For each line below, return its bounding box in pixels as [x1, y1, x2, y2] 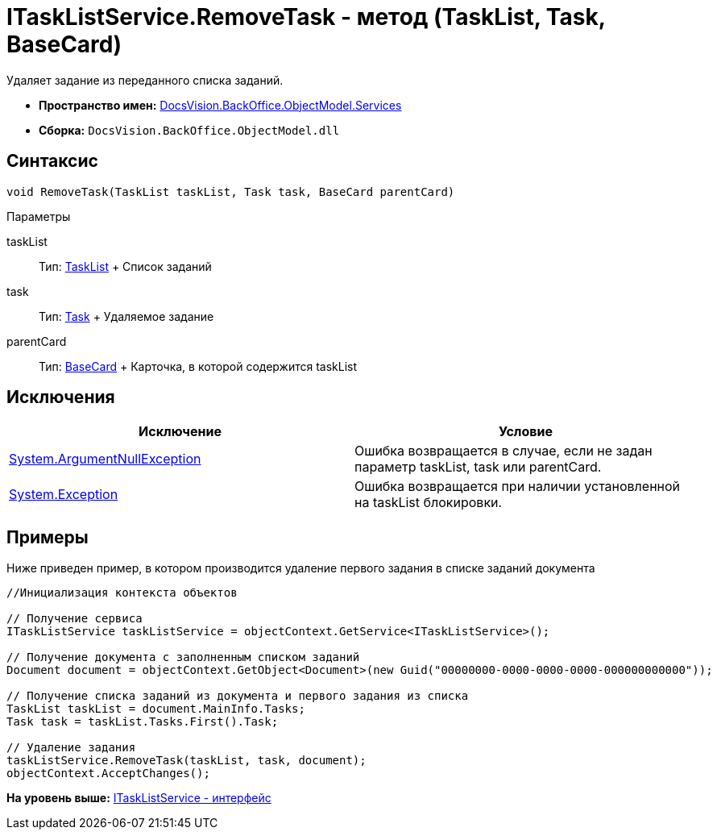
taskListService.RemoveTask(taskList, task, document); [6, 754, 367, 767]
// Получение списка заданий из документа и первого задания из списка [6, 689, 469, 703]
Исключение [139, 423, 222, 440]
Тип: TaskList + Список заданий [39, 259, 212, 273]
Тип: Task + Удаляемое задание [39, 309, 214, 323]
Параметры [6, 209, 71, 223]
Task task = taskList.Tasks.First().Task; [6, 715, 279, 729]
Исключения [6, 387, 115, 408]
